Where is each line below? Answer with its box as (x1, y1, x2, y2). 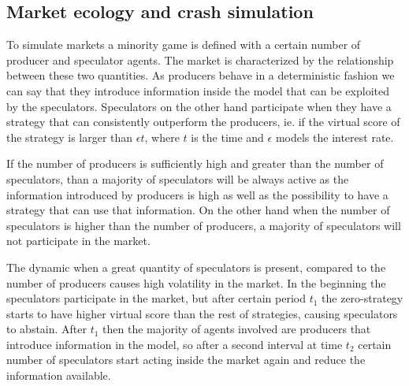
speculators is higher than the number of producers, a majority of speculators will (6, 217, 401, 233)
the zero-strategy (322, 290, 403, 306)
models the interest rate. (275, 128, 394, 145)
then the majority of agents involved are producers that (102, 321, 371, 337)
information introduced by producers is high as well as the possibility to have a (6, 186, 389, 202)
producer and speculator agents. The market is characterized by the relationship (6, 51, 394, 68)
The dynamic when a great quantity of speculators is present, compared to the (6, 258, 386, 275)
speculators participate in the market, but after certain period (6, 290, 306, 306)
